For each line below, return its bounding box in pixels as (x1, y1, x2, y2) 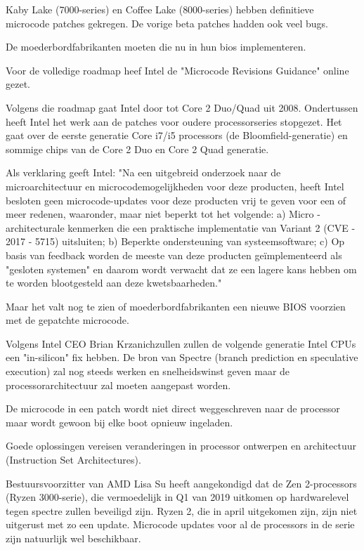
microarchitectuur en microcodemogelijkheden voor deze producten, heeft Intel (6, 178, 344, 193)
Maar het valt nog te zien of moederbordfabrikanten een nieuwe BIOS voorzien (6, 299, 346, 313)
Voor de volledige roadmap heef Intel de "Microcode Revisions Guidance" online (6, 63, 349, 77)
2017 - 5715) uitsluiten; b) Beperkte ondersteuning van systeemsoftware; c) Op (6, 234, 345, 249)
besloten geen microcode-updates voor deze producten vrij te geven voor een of (6, 192, 346, 207)
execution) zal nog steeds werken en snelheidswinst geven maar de (6, 364, 290, 379)
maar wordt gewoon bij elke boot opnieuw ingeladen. (6, 414, 233, 429)
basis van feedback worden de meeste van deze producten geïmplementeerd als (6, 247, 342, 262)
